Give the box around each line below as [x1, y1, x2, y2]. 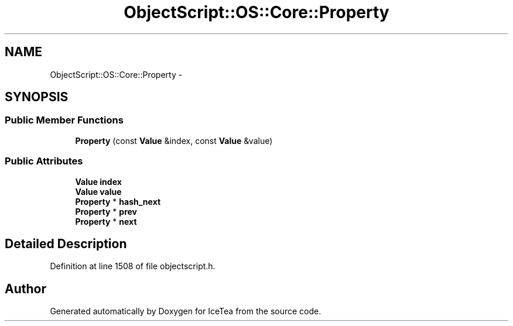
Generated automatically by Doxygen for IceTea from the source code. [50, 306, 322, 317]
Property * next [75, 216, 137, 227]
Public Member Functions [5, 114, 124, 126]
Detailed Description [5, 236, 127, 251]
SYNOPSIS [5, 90, 69, 105]
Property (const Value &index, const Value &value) [75, 135, 273, 146]
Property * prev [75, 206, 137, 217]
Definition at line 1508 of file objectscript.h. [50, 261, 216, 272]
